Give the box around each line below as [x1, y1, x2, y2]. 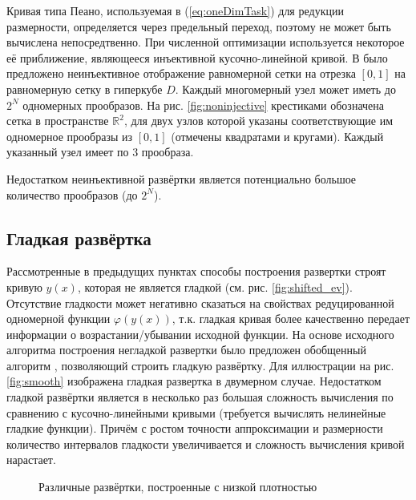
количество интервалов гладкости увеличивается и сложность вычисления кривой [6, 435, 405, 452]
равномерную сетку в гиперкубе [6, 80, 163, 97]
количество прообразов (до [6, 186, 138, 203]
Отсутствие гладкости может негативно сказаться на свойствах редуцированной [6, 294, 394, 311]
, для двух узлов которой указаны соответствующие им [123, 112, 394, 129]
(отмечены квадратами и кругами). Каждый [171, 127, 384, 144]
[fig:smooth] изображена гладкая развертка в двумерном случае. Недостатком [6, 373, 382, 389]
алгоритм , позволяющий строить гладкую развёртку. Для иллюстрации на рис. [6, 357, 394, 373]
